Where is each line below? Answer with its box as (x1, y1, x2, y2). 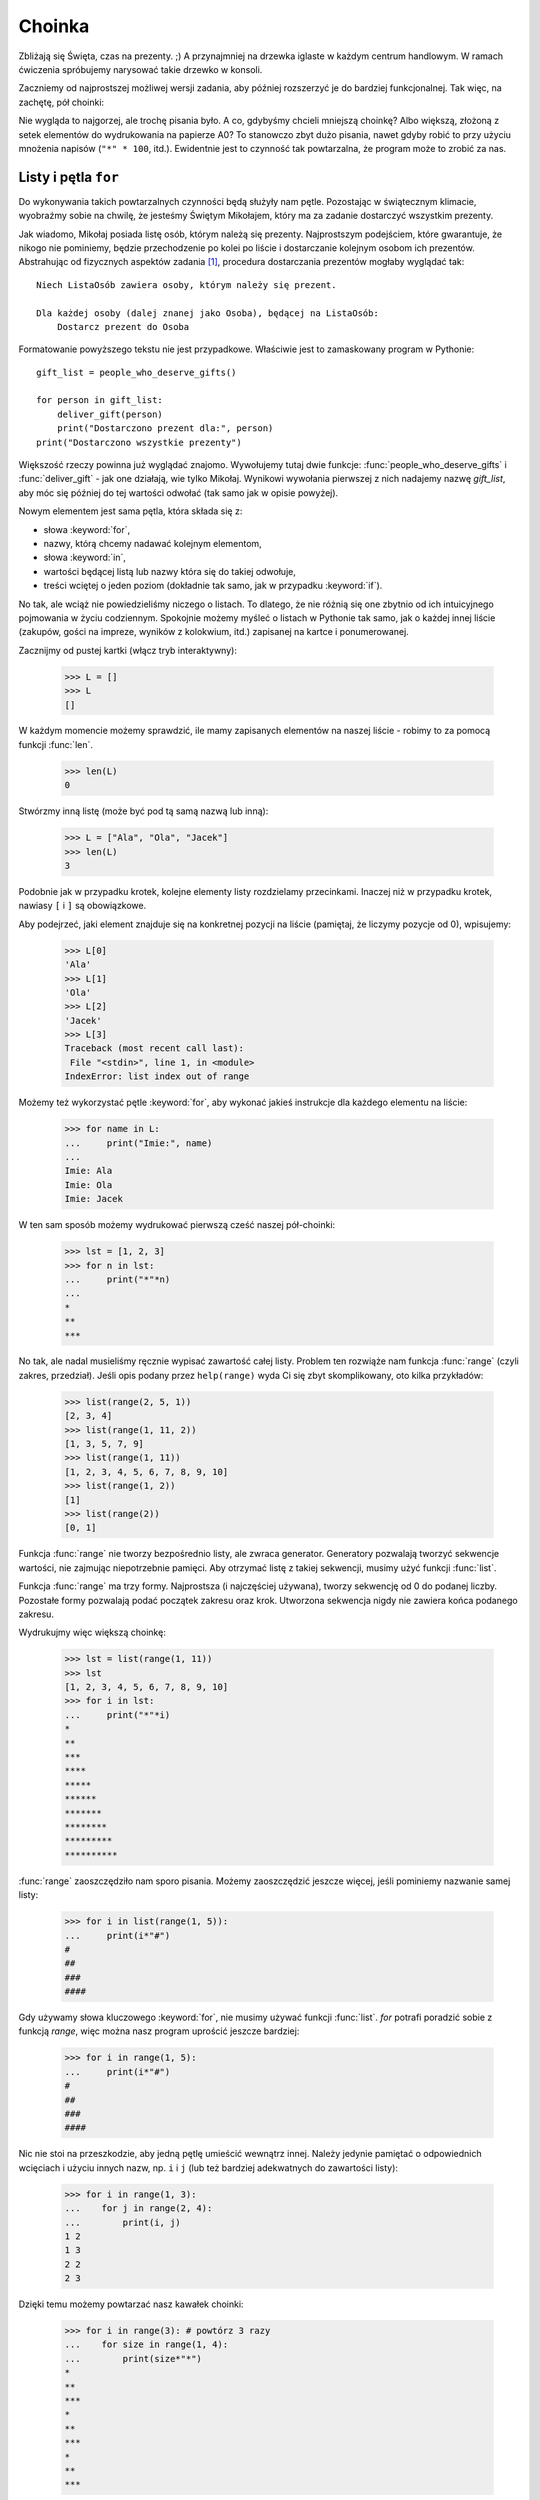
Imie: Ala (64, 1165, 113, 1177)
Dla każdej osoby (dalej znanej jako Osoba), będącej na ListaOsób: (36, 307, 379, 319)
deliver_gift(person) (56, 408, 164, 420)
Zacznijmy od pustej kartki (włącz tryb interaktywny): (18, 644, 237, 656)
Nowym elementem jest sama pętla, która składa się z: (18, 505, 243, 517)
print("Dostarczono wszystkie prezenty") (36, 436, 242, 448)
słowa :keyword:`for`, (43, 523, 131, 535)
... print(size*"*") (64, 2353, 202, 2364)
